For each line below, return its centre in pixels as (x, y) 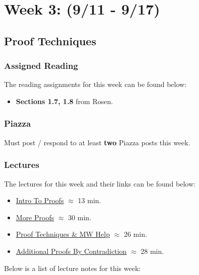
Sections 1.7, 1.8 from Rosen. (64, 101)
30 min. (80, 217)
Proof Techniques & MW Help (63, 234)
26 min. (135, 234)
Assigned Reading (41, 66)
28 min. (152, 251)
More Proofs (35, 217)
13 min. (89, 200)
